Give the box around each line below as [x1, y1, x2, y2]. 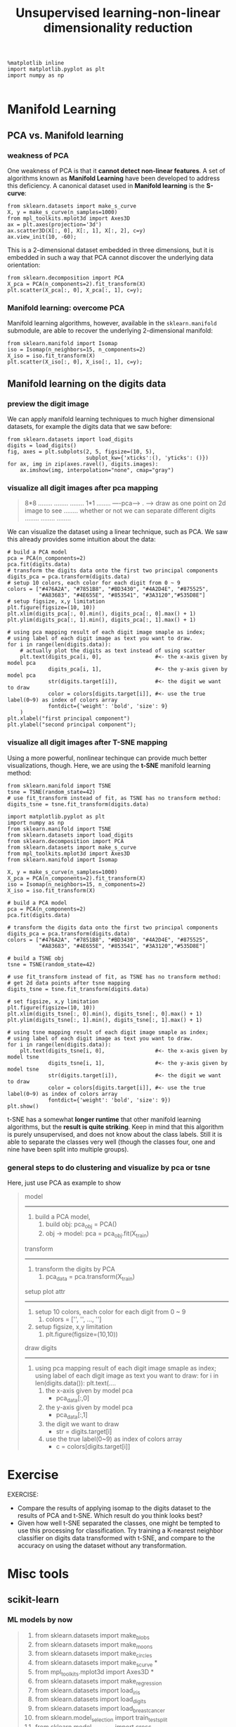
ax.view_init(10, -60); [7, 234, 77, 241]
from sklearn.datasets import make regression [34, 1676, 162, 1687]
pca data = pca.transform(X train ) [45, 1272, 136, 1283]
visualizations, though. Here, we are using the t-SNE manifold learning [7, 761, 211, 769]
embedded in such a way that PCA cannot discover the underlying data [7, 254, 214, 262]
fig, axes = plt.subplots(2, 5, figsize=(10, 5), [7, 449, 156, 456]
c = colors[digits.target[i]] [55, 1442, 131, 1450]
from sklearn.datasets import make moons [34, 1640, 153, 1650]
